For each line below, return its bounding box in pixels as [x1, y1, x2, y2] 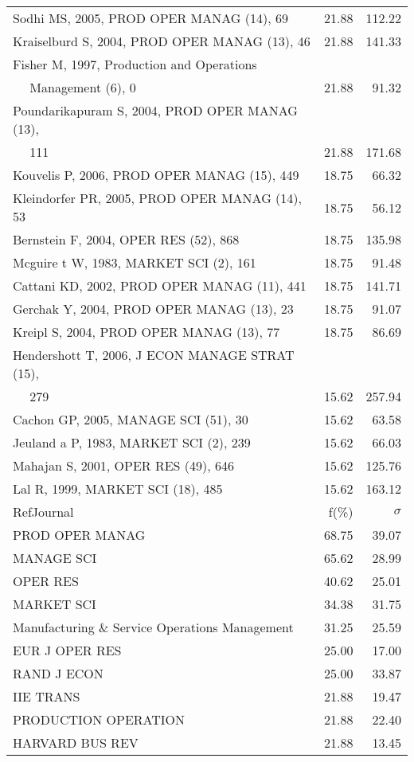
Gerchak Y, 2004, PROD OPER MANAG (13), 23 [13, 299, 294, 318]
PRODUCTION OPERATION [13, 710, 186, 729]
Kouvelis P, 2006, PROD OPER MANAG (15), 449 [13, 166, 299, 184]
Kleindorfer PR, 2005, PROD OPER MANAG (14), [13, 189, 302, 207]
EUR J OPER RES [13, 641, 122, 659]
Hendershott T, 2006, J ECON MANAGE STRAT [13, 346, 295, 364]
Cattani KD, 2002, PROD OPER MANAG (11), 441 [13, 276, 307, 295]
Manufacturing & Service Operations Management [13, 618, 294, 636]
